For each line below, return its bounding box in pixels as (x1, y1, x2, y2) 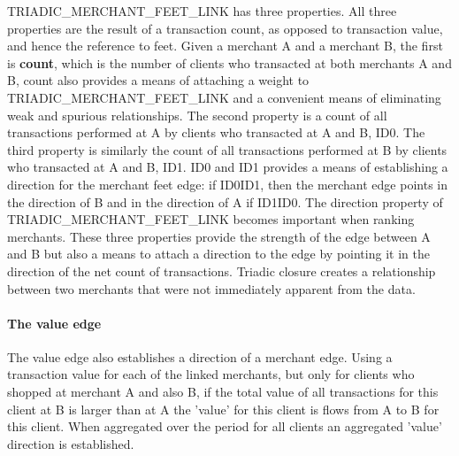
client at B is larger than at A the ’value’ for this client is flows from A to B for (7, 399, 440, 418)
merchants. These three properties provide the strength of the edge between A (7, 227, 431, 245)
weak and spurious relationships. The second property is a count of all (7, 105, 387, 124)
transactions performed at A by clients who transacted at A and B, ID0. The (7, 123, 425, 142)
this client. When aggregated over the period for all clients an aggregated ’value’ (7, 417, 442, 436)
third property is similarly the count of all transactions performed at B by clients (7, 140, 448, 158)
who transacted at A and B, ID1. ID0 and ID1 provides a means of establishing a (7, 158, 448, 176)
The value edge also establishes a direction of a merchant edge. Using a (7, 347, 393, 366)
